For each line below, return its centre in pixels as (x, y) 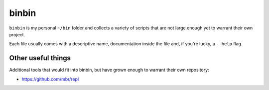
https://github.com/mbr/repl (50, 79)
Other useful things (40, 58)
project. (17, 34)
